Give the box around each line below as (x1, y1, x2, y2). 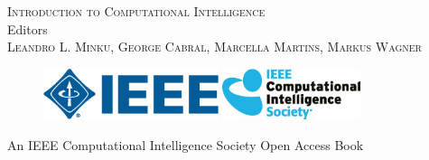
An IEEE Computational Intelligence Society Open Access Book (7, 136, 364, 155)
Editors (7, 19, 48, 38)
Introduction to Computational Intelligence (7, 2, 266, 20)
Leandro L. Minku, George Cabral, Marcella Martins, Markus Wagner (7, 37, 422, 56)
